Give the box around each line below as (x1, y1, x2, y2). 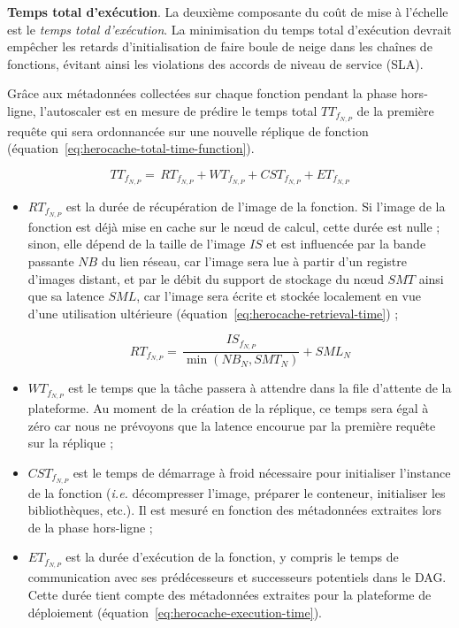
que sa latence (27, 287, 104, 305)
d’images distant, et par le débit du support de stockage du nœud (27, 269, 384, 287)
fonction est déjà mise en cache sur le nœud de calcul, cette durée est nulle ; (27, 217, 440, 235)
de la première (356, 101, 434, 119)
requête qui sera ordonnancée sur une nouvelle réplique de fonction (7, 121, 369, 140)
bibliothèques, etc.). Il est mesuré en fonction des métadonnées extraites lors (27, 501, 442, 519)
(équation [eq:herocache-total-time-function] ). (7, 139, 255, 157)
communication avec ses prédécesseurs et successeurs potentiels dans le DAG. (27, 568, 447, 586)
